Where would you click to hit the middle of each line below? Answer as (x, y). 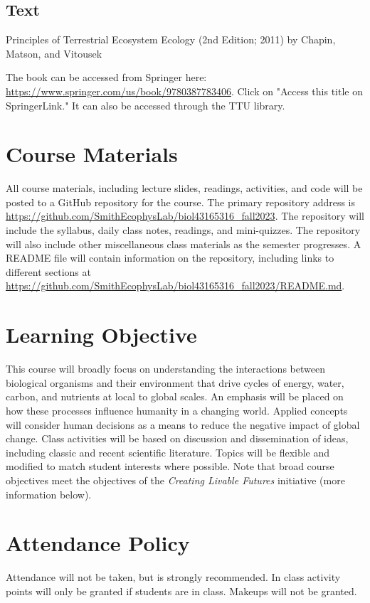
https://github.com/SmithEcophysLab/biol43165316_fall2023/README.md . (175, 286)
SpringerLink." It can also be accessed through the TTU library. (146, 105)
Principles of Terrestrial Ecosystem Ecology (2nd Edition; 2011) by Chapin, (171, 39)
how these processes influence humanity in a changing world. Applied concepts (177, 410)
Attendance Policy (98, 543)
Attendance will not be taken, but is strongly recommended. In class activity (173, 577)
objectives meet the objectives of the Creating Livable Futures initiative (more (175, 480)
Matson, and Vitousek (54, 53)
